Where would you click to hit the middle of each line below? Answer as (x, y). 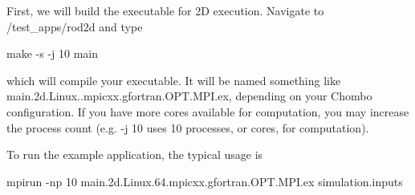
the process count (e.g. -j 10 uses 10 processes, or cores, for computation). (188, 127)
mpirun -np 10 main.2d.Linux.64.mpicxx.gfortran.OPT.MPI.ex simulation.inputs (205, 181)
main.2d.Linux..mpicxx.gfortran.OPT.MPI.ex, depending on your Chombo (189, 96)
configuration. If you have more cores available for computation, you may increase (208, 111)
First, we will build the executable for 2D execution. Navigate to (165, 10)
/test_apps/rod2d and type (75, 26)
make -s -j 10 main (52, 53)
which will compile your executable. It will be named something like (174, 80)
